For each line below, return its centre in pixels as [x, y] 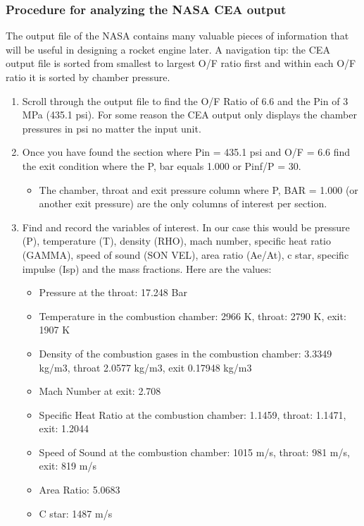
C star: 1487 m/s [76, 513]
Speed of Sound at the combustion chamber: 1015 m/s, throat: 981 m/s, [194, 452]
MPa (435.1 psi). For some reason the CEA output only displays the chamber [189, 115]
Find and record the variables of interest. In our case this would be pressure [186, 227]
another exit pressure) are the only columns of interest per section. [183, 203]
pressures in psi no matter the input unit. [112, 128]
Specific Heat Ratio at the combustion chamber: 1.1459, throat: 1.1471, [193, 414]
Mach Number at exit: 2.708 [100, 391]
